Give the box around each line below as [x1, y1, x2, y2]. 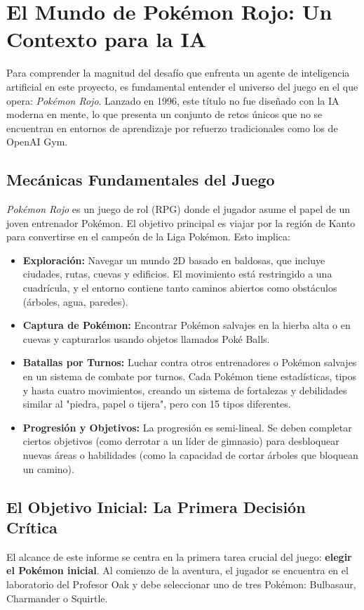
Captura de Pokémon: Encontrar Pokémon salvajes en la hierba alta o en [22, 318, 351, 332]
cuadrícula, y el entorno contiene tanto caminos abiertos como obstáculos [22, 280, 337, 295]
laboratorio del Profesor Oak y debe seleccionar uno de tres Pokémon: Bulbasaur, [6, 576, 356, 591]
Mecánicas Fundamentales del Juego [6, 169, 275, 190]
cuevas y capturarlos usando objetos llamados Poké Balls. [22, 331, 270, 346]
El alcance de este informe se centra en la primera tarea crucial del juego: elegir [6, 549, 352, 564]
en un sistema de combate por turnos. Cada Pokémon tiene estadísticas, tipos [22, 369, 357, 384]
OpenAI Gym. [6, 134, 68, 149]
